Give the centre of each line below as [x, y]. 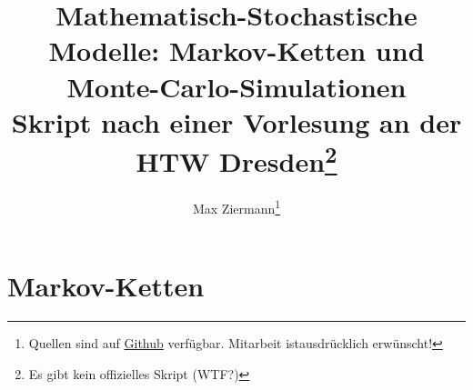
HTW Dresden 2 [236, 159]
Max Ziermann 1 [236, 207]
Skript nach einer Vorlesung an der [236, 121]
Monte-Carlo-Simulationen [236, 86]
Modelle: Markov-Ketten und [236, 50]
